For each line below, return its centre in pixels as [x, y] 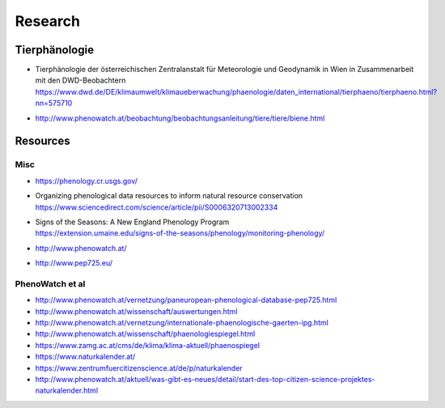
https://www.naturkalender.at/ [85, 357]
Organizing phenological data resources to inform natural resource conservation [169, 196]
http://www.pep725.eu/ [74, 263]
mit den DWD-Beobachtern [81, 80]
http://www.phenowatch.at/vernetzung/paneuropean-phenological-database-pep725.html [186, 300]
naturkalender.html [67, 391]
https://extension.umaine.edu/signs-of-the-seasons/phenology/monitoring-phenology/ [180, 233]
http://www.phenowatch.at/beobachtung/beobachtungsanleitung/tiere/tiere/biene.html [180, 118]
